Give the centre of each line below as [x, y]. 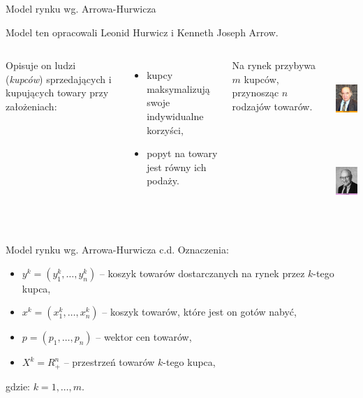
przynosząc [255, 93]
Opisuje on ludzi [41, 65]
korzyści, [165, 130]
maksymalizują [178, 88]
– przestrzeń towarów [109, 362]
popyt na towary [182, 153]
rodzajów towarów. [272, 106]
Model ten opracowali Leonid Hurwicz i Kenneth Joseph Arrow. [142, 32]
